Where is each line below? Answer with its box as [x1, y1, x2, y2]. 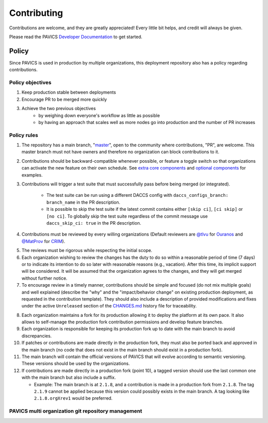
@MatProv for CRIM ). [21, 238, 66, 244]
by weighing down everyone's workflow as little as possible [38, 112, 160, 119]
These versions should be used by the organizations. [21, 361, 130, 366]
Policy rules [9, 131, 38, 138]
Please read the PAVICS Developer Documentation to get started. [9, 34, 142, 40]
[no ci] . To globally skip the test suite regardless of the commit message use [46, 213, 208, 219]
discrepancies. [21, 333, 52, 339]
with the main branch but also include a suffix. [21, 374, 116, 380]
